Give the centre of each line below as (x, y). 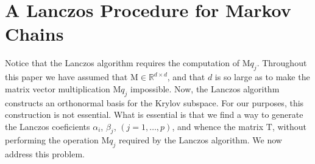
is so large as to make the (262, 77)
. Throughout (282, 63)
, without (289, 126)
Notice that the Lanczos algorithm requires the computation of (122, 63)
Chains (34, 34)
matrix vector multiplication (58, 88)
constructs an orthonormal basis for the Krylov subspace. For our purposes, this (154, 102)
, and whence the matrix (218, 126)
